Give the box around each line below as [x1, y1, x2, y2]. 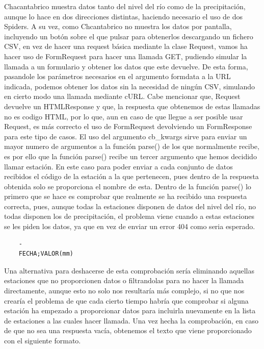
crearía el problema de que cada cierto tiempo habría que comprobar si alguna [4, 295, 249, 306]
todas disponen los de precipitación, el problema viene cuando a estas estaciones [4, 211, 254, 221]
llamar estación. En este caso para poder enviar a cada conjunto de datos [4, 161, 233, 171]
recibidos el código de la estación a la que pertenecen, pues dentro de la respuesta [4, 171, 259, 182]
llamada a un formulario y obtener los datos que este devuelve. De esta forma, [4, 61, 248, 71]
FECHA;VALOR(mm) [18, 250, 74, 258]
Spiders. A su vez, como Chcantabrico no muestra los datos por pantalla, [4, 21, 232, 32]
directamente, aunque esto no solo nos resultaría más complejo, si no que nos [4, 285, 245, 296]
